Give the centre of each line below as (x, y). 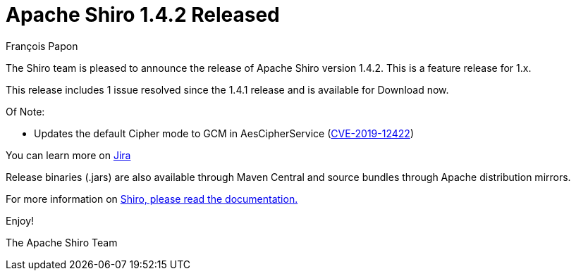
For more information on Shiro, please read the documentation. (152, 199)
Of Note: (25, 111)
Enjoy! (20, 220)
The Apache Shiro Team (62, 242)
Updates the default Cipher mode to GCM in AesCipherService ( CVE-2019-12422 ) (224, 133)
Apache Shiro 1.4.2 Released (143, 15)
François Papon (42, 46)
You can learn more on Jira (68, 155)
